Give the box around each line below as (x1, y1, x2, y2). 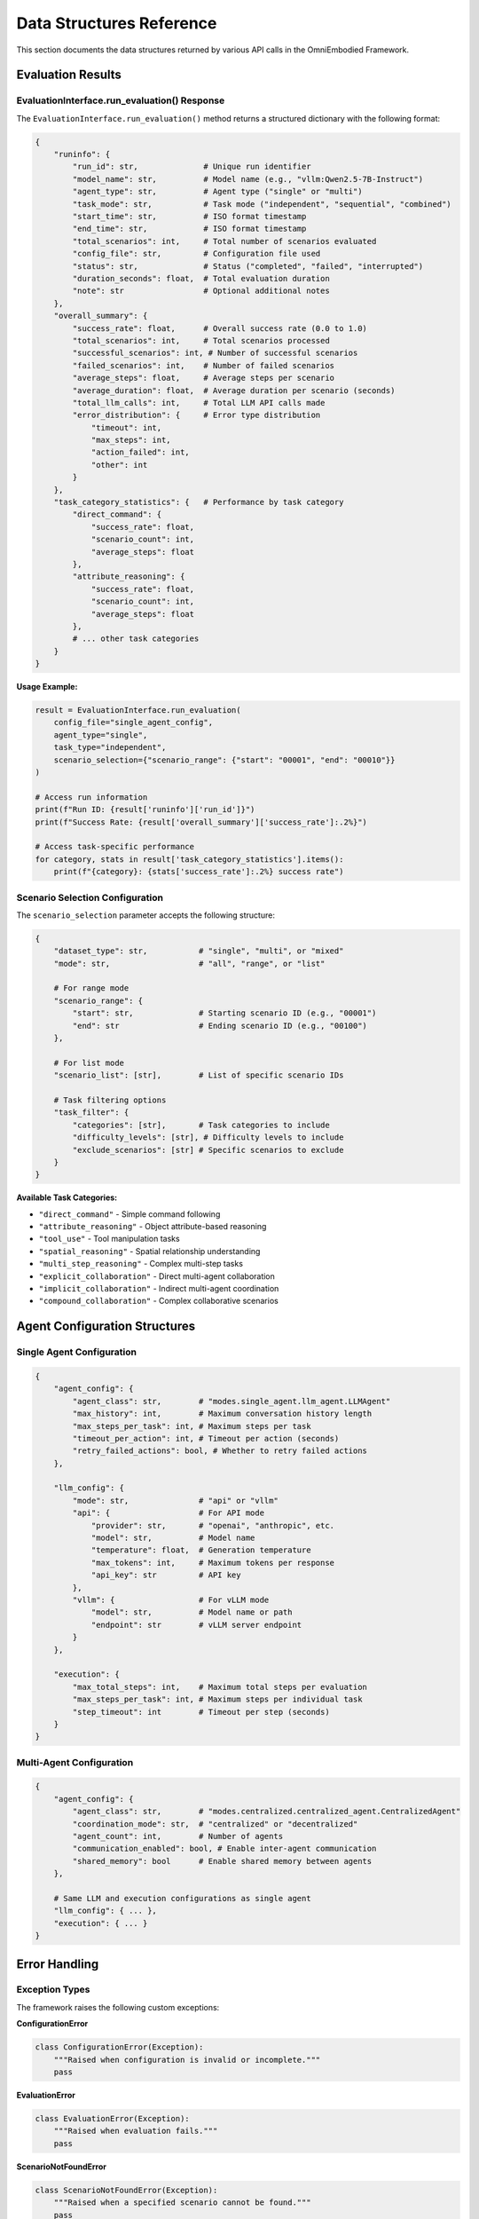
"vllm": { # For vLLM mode (72, 1594, 270, 1605)
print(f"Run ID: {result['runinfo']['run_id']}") (35, 804, 255, 815)
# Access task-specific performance (35, 841, 195, 852)
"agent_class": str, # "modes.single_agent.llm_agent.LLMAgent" (72, 1396, 391, 1406)
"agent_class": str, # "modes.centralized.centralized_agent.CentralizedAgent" (72, 1806, 461, 1817)
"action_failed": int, (90, 447, 190, 457)
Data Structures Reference (16, 13, 217, 33)
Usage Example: (16, 682, 78, 692)
